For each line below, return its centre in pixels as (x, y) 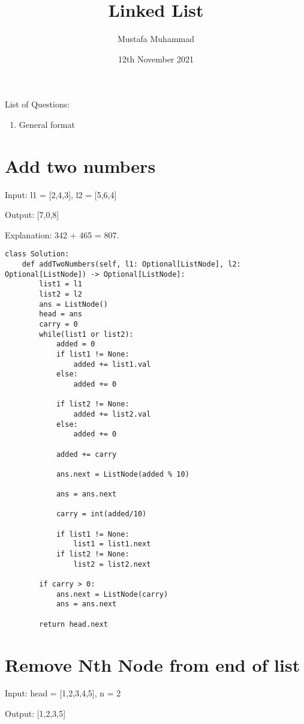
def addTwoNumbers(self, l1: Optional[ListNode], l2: (131, 264)
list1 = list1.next (112, 544)
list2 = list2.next (112, 564)
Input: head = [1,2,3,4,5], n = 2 (63, 693)
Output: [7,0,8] (32, 215)
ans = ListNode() (73, 304)
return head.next (73, 624)
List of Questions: (37, 104)
